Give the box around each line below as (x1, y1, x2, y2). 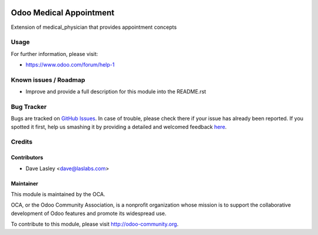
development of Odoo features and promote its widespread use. (11, 210, 167, 217)
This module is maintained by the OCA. (11, 191, 105, 198)
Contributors (11, 154, 44, 161)
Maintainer (11, 180, 38, 187)
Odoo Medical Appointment (11, 8, 115, 18)
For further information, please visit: (11, 50, 98, 57)
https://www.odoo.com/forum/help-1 (25, 61, 115, 68)
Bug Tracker (11, 102, 47, 111)
